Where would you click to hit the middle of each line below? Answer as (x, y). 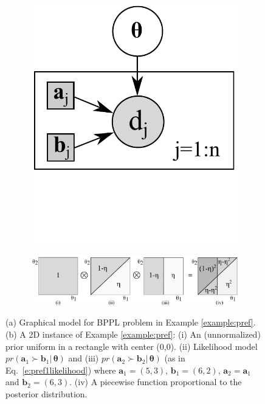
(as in (175, 358)
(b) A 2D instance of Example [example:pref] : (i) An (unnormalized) (133, 334)
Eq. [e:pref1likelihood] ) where (61, 370)
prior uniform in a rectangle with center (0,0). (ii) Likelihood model (132, 346)
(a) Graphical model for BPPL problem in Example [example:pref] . (131, 322)
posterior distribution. (46, 394)
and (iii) (84, 358)
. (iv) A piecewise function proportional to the (156, 382)
